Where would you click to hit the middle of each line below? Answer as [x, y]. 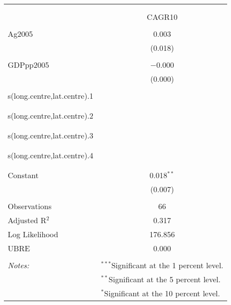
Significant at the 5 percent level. [165, 279]
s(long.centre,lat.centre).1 [51, 96]
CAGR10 [162, 17]
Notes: [19, 265]
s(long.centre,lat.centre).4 [51, 155]
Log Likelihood [33, 234]
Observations [30, 206]
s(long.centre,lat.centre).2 [51, 115]
